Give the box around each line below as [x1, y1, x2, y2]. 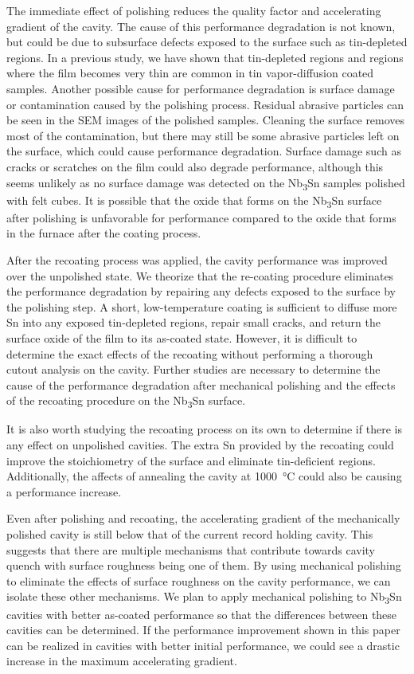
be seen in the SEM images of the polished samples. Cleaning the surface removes [6, 112, 405, 128]
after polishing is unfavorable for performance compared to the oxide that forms [6, 209, 396, 225]
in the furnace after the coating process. [6, 225, 201, 241]
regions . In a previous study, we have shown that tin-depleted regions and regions [6, 49, 404, 65]
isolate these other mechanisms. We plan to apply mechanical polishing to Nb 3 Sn [6, 588, 402, 607]
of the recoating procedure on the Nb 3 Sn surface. [6, 392, 246, 411]
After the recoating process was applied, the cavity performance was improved [6, 251, 388, 268]
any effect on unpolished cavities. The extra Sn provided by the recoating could [6, 437, 394, 453]
